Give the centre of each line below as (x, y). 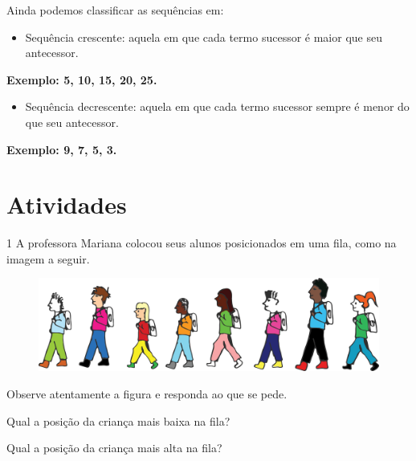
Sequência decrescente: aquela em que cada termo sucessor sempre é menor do (217, 106)
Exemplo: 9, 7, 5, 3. (62, 149)
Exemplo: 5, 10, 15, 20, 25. (82, 79)
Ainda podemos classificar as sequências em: (115, 10)
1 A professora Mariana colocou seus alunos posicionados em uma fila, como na (202, 243)
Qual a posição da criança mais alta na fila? (114, 448)
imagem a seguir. (48, 258)
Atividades (67, 204)
